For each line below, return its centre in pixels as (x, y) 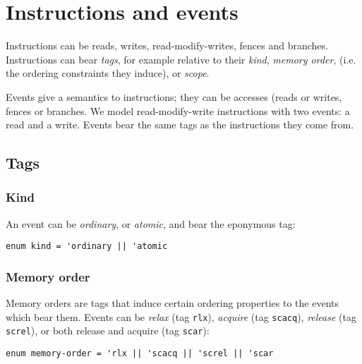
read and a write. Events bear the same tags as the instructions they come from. (180, 125)
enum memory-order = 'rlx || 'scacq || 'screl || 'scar (140, 354)
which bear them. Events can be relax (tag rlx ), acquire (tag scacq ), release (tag (181, 316)
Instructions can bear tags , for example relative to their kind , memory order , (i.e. (181, 59)
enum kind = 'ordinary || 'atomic (87, 247)
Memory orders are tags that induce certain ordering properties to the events (172, 303)
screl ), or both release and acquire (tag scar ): (108, 330)
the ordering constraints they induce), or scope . (108, 73)
